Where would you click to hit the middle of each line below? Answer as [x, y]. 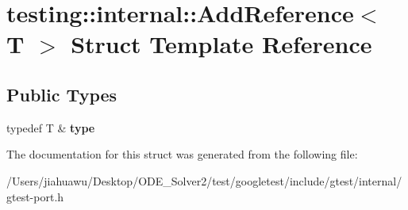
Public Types [62, 94]
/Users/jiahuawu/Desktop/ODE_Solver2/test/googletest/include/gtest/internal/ [204, 180]
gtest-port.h [35, 196]
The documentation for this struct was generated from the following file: [182, 154]
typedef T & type [51, 127]
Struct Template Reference [221, 44]
